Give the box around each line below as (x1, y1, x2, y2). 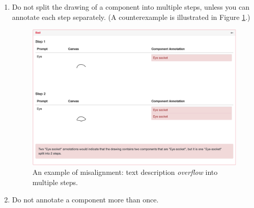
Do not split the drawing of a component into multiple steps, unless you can (12, 2, 249, 12)
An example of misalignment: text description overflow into (32, 167, 218, 177)
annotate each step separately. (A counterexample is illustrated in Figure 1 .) (12, 11, 250, 22)
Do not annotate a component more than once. (12, 194, 159, 204)
